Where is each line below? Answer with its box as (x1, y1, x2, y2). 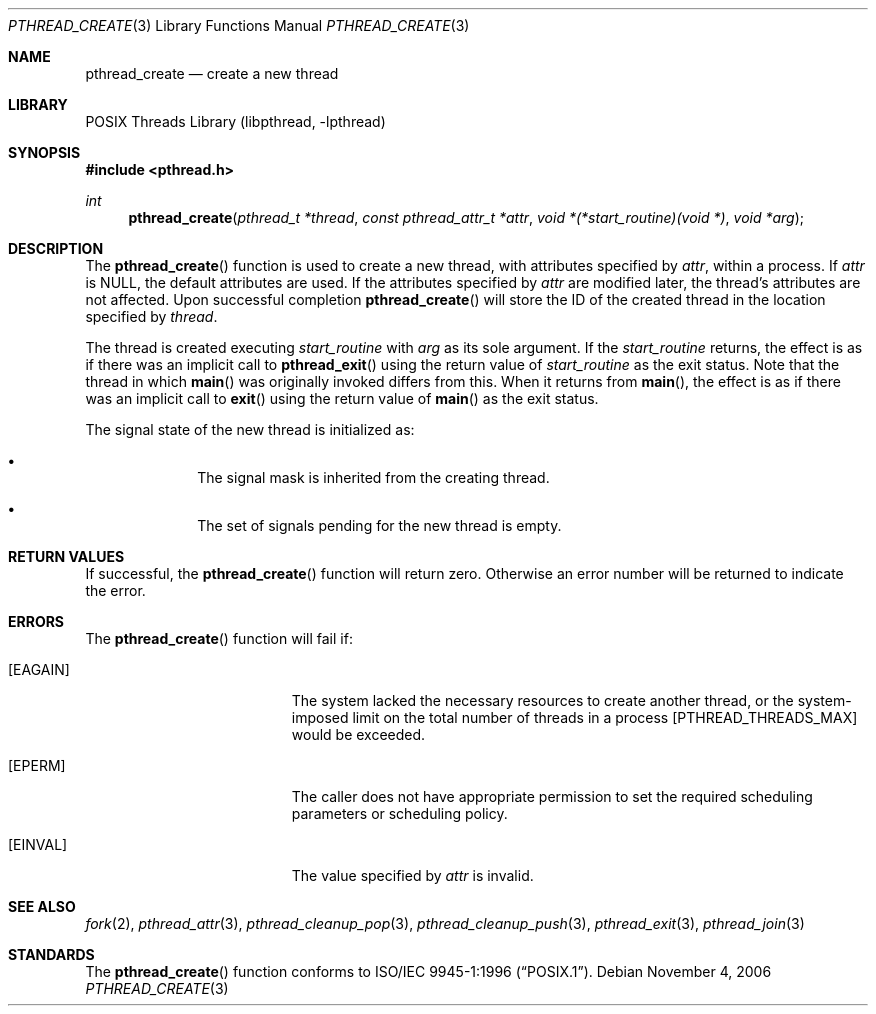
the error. (85, 582, 146, 599)
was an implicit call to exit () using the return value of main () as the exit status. (85, 390, 599, 407)
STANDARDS (8, 946, 95, 963)
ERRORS (8, 613, 65, 630)
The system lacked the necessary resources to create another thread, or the (291, 692, 794, 709)
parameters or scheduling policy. (291, 805, 508, 822)
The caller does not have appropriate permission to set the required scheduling (291, 788, 813, 805)
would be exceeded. (291, 726, 426, 743)
